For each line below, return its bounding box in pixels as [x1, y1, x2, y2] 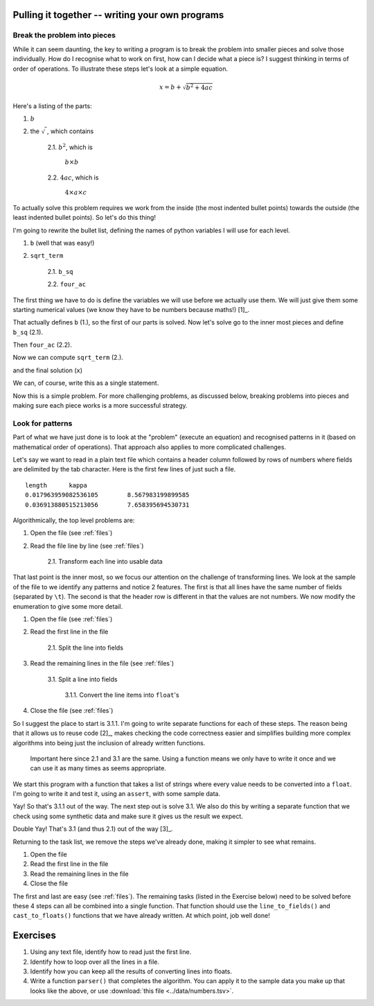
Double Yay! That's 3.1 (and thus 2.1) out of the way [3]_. [12, 825, 173, 833]
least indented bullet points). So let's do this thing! [12, 214, 156, 222]
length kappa [25, 481, 88, 489]
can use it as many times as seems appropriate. [30, 764, 166, 772]
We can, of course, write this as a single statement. [12, 379, 159, 388]
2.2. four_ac [47, 280, 87, 288]
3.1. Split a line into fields [47, 675, 118, 683]
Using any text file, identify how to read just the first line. [30, 948, 192, 956]
